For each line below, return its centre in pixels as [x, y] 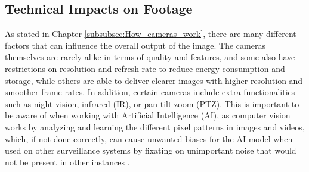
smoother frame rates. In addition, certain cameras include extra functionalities [150, 92]
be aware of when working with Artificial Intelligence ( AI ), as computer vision [148, 115]
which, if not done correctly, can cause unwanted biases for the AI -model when [149, 138]
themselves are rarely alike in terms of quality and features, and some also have [150, 57]
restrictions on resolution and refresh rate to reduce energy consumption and [145, 68]
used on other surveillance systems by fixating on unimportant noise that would [151, 150]
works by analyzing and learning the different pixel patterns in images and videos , [155, 126]
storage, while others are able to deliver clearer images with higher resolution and [154, 80]
